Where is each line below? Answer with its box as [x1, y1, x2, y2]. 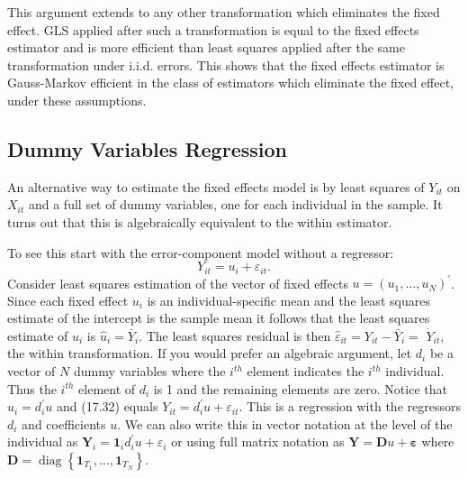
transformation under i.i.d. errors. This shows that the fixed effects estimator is [7, 55, 445, 74]
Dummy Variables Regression [7, 134, 287, 162]
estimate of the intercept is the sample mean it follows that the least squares [7, 308, 430, 327]
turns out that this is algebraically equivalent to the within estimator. [7, 212, 392, 231]
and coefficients [22, 414, 106, 433]
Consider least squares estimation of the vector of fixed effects [7, 273, 348, 292]
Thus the [7, 379, 57, 398]
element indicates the [247, 362, 364, 381]
